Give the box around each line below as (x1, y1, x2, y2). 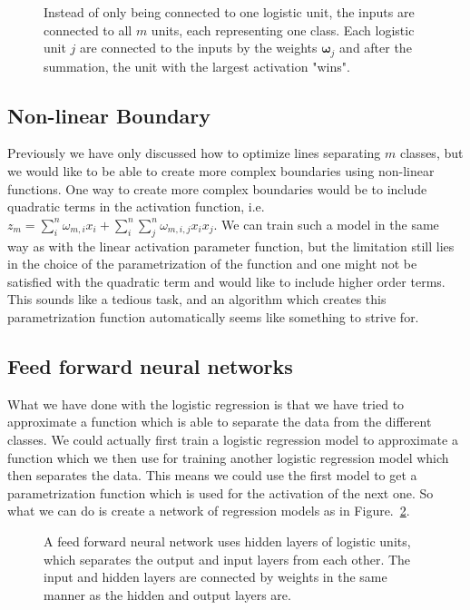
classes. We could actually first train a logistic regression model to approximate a (7, 429, 458, 448)
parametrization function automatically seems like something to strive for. (7, 307, 419, 326)
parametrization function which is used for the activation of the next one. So (7, 483, 434, 502)
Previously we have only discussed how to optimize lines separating (7, 143, 381, 162)
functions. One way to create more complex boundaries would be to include (7, 179, 427, 198)
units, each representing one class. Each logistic (151, 20, 415, 39)
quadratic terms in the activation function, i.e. (7, 197, 265, 216)
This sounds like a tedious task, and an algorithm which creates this (7, 290, 387, 309)
